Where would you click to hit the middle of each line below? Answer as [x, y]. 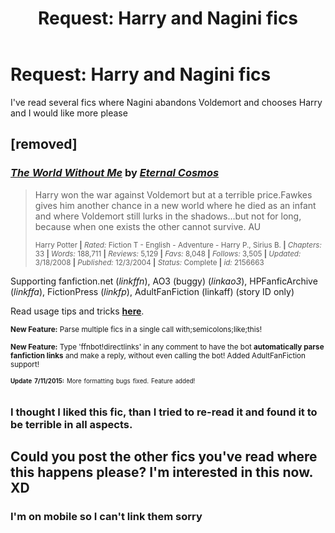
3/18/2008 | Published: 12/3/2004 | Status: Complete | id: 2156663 [149, 262]
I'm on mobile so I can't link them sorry [106, 517]
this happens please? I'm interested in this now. [161, 472]
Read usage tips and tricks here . [77, 311]
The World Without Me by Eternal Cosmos [115, 173]
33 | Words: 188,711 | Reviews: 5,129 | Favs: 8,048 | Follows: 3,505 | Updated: [168, 253]
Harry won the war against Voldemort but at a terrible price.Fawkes [173, 194]
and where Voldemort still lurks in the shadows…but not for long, [168, 216]
